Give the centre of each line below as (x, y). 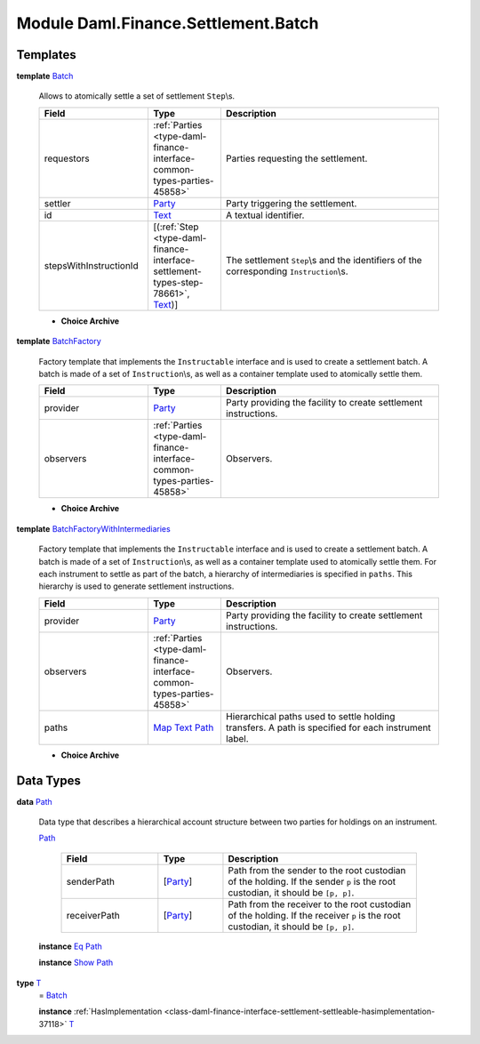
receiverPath (93, 915)
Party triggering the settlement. (291, 203)
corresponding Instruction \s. (287, 271)
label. (237, 738)
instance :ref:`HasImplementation (100, 1012)
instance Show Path (76, 963)
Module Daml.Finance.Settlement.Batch (168, 23)
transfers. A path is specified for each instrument (328, 727)
